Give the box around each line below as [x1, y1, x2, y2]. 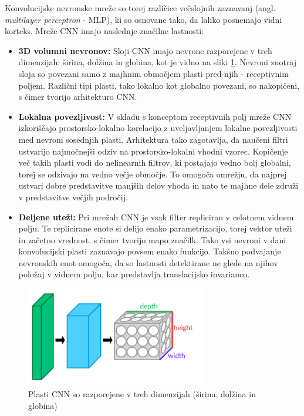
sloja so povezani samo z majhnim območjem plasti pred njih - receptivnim [18, 67, 289, 79]
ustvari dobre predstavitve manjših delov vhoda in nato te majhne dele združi [18, 179, 299, 192]
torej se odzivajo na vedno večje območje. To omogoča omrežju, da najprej [18, 167, 287, 180]
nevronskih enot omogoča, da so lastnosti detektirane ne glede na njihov [18, 256, 278, 269]
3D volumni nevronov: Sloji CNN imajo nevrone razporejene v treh [18, 44, 272, 56]
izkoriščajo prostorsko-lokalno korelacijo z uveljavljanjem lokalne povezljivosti [18, 122, 298, 134]
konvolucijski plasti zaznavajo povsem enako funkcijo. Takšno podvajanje [18, 245, 281, 257]
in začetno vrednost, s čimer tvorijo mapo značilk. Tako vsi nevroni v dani [18, 233, 286, 246]
